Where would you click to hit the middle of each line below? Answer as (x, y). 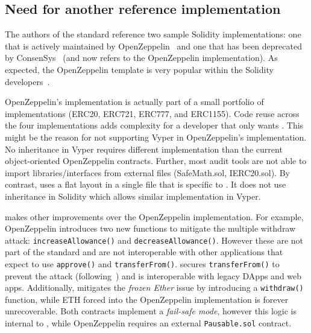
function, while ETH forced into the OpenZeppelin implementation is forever (147, 299)
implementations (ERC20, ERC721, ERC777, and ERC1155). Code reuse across (152, 113)
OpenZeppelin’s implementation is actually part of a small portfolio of (134, 102)
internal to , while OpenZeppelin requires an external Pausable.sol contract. (148, 323)
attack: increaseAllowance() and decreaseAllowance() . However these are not (154, 240)
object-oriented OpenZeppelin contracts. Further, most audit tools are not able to (156, 161)
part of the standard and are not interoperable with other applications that (144, 252)
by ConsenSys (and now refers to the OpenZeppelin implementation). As (141, 58)
